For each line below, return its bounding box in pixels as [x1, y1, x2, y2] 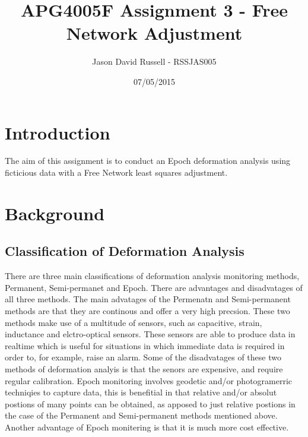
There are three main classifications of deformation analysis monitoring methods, [5, 270, 300, 282]
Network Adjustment [66, 21, 243, 45]
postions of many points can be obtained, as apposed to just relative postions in [5, 397, 296, 410]
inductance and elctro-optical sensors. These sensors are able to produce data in [5, 328, 296, 340]
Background [5, 201, 105, 225]
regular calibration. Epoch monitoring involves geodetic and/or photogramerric [5, 374, 293, 387]
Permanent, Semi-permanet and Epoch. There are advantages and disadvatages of [5, 281, 303, 293]
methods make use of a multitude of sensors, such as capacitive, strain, [5, 316, 262, 328]
